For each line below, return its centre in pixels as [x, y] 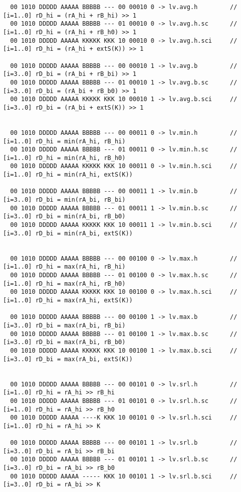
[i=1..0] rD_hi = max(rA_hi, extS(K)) [68, 300]
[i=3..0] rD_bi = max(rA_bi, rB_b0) [64, 342]
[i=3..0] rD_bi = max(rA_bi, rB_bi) [64, 325]
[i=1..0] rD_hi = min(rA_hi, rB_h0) [64, 158]
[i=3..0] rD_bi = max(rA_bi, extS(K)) [68, 359]
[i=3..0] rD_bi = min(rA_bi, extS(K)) [68, 233]
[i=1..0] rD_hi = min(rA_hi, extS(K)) [68, 175]
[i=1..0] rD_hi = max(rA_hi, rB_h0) [64, 283]
